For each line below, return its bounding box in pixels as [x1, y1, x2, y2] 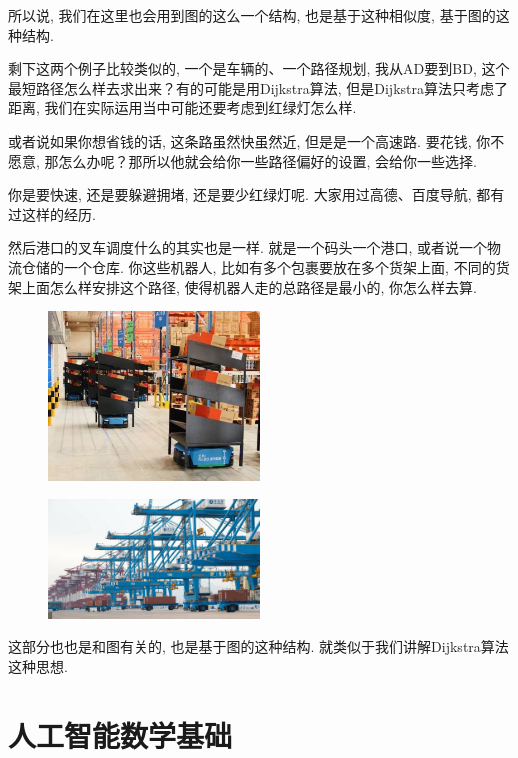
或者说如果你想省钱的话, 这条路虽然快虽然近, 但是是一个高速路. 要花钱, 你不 [8, 130, 505, 151]
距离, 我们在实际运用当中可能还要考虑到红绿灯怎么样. [8, 97, 357, 118]
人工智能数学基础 [8, 714, 233, 755]
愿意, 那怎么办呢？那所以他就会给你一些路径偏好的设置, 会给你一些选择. [8, 150, 477, 171]
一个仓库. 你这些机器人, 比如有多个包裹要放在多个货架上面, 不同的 [63, 256, 496, 277]
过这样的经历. [8, 203, 96, 224]
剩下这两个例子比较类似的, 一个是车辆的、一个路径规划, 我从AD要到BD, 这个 [8, 58, 510, 79]
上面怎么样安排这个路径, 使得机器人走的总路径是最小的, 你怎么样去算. [21, 276, 477, 297]
